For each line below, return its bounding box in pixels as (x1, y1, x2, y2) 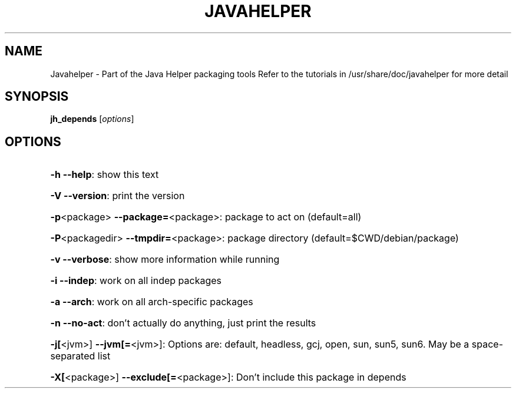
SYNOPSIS (5, 89, 69, 104)
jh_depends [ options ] (50, 114, 134, 124)
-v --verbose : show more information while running (50, 253, 280, 266)
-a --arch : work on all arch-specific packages (50, 296, 253, 308)
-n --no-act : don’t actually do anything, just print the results (50, 317, 316, 329)
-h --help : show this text (50, 169, 159, 181)
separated (50, 350, 95, 362)
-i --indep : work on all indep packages (50, 275, 221, 287)
